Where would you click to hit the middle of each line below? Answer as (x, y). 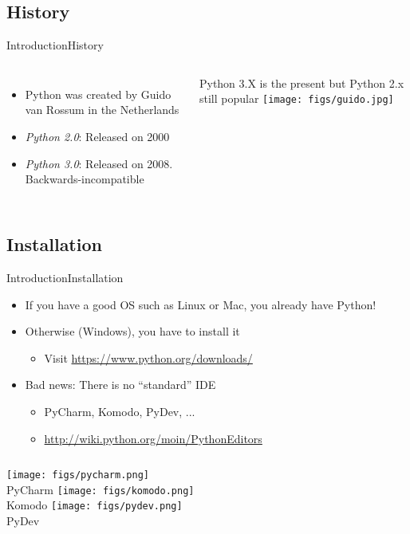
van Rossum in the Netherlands (102, 110)
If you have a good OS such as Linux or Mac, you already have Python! (201, 304)
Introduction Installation (65, 277)
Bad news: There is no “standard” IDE (120, 385)
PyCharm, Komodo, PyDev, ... (120, 411)
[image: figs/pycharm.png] (78, 475)
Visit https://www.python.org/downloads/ (148, 357)
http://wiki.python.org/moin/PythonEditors (153, 438)
